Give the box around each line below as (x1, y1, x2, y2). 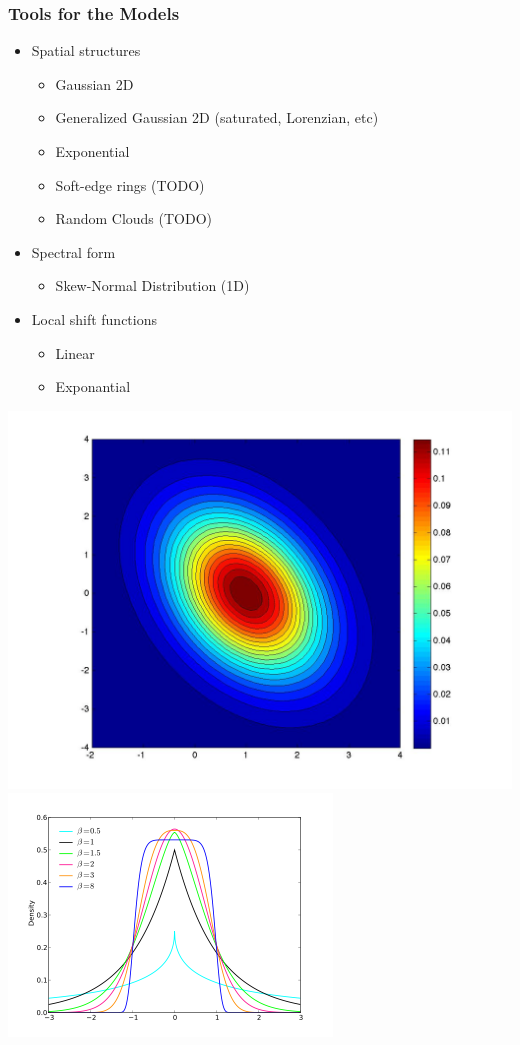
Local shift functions (31, 308, 157, 329)
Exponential (55, 141, 130, 161)
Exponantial (55, 376, 131, 397)
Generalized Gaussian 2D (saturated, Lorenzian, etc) (55, 107, 379, 128)
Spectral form (31, 241, 116, 262)
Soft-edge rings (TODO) (55, 174, 205, 195)
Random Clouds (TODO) (55, 208, 213, 229)
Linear (55, 342, 95, 363)
